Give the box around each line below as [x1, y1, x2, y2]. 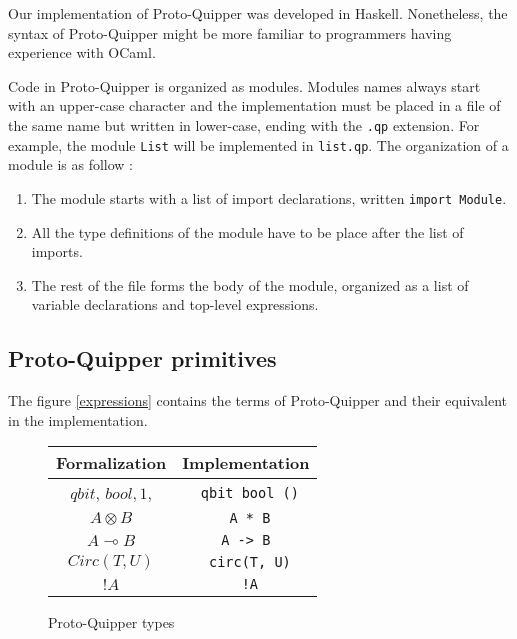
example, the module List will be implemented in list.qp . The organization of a [8, 134, 509, 155]
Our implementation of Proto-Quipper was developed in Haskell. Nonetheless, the [8, 3, 508, 23]
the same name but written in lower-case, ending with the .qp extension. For [8, 114, 480, 135]
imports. [31, 241, 83, 262]
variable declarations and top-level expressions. [31, 294, 319, 315]
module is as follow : [8, 154, 133, 175]
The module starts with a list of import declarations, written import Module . [31, 187, 507, 208]
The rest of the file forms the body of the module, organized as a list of [31, 274, 469, 295]
